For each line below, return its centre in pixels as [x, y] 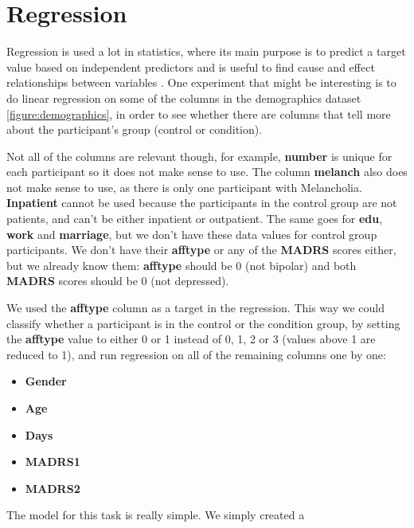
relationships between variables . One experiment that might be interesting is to [201, 82]
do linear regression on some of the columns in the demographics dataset [184, 98]
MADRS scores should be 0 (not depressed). [118, 281]
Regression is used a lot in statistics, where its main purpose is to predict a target [206, 51]
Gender [46, 381]
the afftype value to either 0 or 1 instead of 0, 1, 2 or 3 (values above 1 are [191, 339]
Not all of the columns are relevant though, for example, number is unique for [199, 156]
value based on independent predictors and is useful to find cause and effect [191, 66]
